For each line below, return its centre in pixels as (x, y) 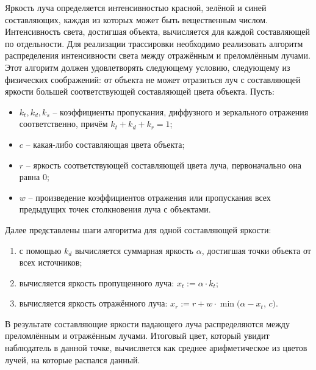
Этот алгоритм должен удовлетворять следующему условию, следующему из (148, 67)
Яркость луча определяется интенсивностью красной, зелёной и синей (136, 7)
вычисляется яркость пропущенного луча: (97, 282)
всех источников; (51, 262)
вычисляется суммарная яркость (134, 250)
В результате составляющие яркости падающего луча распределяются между (147, 323)
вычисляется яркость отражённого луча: (93, 303)
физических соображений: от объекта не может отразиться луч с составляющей (153, 79)
